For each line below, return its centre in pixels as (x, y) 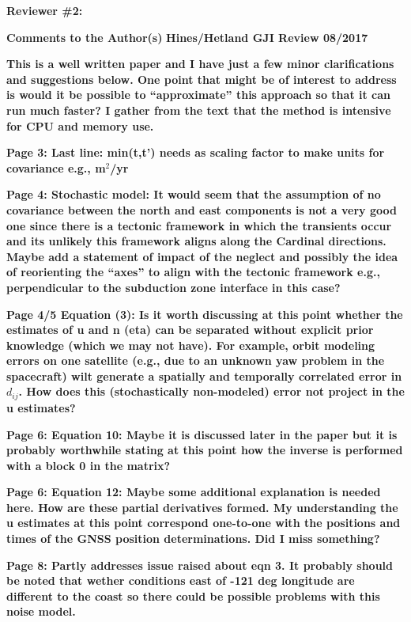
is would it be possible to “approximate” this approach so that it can (199, 95)
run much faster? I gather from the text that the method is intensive (199, 110)
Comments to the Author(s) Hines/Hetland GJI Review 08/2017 (187, 37)
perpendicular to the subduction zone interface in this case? (173, 287)
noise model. (41, 611)
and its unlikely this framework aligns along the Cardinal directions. (196, 241)
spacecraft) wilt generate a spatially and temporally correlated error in (204, 375)
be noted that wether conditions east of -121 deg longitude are (181, 580)
